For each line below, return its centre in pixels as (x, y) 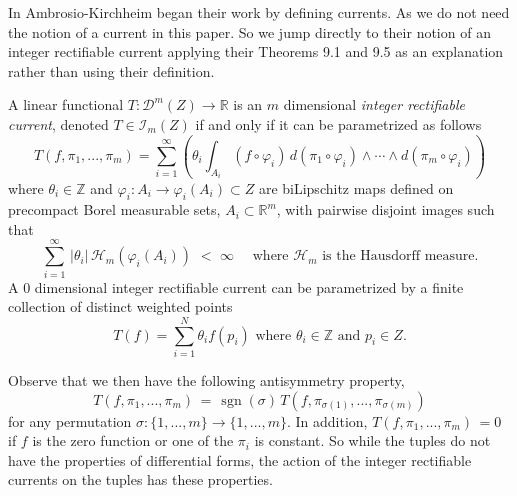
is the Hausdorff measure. (400, 256)
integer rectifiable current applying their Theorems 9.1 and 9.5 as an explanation (256, 51)
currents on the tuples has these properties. (140, 479)
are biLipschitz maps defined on (356, 187)
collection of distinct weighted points (120, 306)
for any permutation (70, 420)
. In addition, (327, 420)
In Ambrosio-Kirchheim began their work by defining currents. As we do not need (259, 12)
